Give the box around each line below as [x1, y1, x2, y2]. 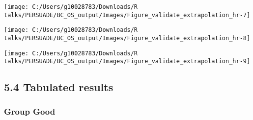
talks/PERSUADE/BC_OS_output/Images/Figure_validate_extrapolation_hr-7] [4, 11, 251, 19]
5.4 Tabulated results [4, 79, 113, 95]
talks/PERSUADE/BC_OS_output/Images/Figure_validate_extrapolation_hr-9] [4, 58, 251, 65]
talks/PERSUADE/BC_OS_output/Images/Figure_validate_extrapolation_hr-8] [4, 34, 251, 42]
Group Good [4, 105, 56, 117]
